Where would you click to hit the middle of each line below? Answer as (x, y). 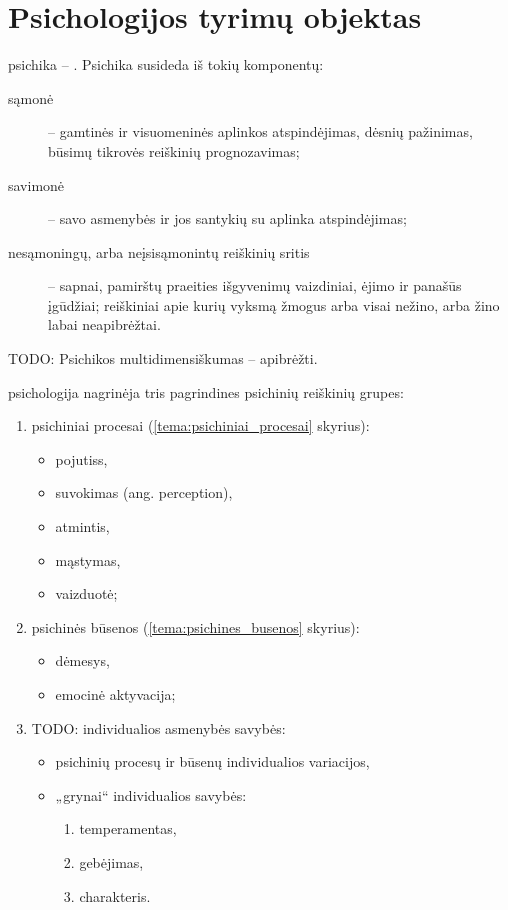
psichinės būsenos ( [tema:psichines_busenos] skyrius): (195, 626)
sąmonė (31, 97)
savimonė (36, 184)
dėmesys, (82, 660)
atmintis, (82, 526)
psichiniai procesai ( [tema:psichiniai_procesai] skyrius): (200, 425)
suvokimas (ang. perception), (144, 492)
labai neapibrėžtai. (104, 324)
